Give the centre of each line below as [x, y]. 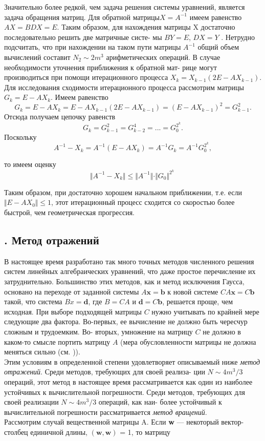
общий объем [218, 47]
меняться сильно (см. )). [42, 352]
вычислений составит [37, 57]
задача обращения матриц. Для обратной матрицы [82, 17]
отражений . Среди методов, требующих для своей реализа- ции [105, 372]
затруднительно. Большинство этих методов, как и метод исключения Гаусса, [124, 281]
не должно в [222, 331]
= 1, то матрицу [145, 432]
